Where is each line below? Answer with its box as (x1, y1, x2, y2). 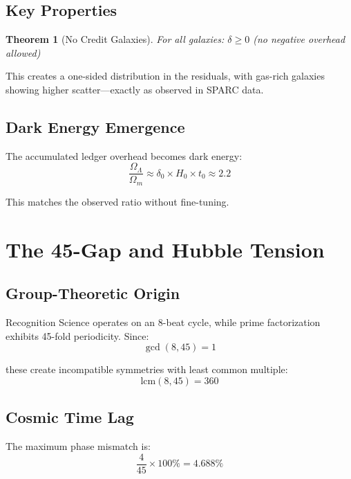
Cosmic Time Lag (6, 406, 134, 428)
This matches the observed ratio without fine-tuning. (6, 194, 229, 208)
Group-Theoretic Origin (6, 282, 180, 304)
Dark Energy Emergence (6, 116, 185, 137)
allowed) (6, 45, 41, 60)
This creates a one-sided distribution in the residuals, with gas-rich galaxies (6, 69, 325, 83)
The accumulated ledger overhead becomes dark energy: (6, 148, 243, 163)
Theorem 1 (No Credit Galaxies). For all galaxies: (6, 32, 225, 46)
